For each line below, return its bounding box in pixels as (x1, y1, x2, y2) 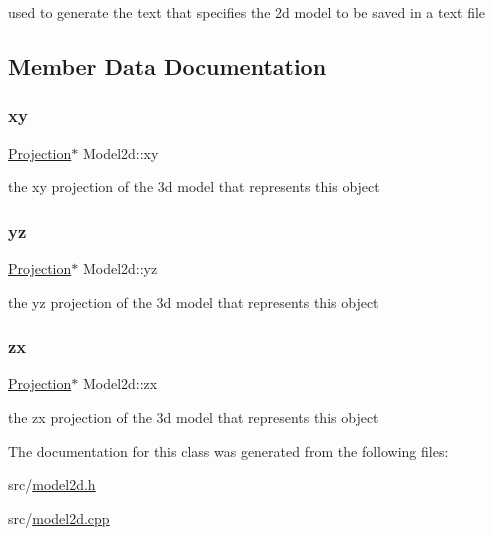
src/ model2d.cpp (8, 507, 110, 528)
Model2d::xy (82, 142, 159, 163)
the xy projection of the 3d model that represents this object (8, 176, 380, 197)
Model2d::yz (82, 258, 158, 278)
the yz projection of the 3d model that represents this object (8, 291, 379, 312)
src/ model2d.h (8, 474, 96, 495)
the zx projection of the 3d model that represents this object (8, 407, 379, 427)
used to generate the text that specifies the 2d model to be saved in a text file (8, 2, 486, 22)
